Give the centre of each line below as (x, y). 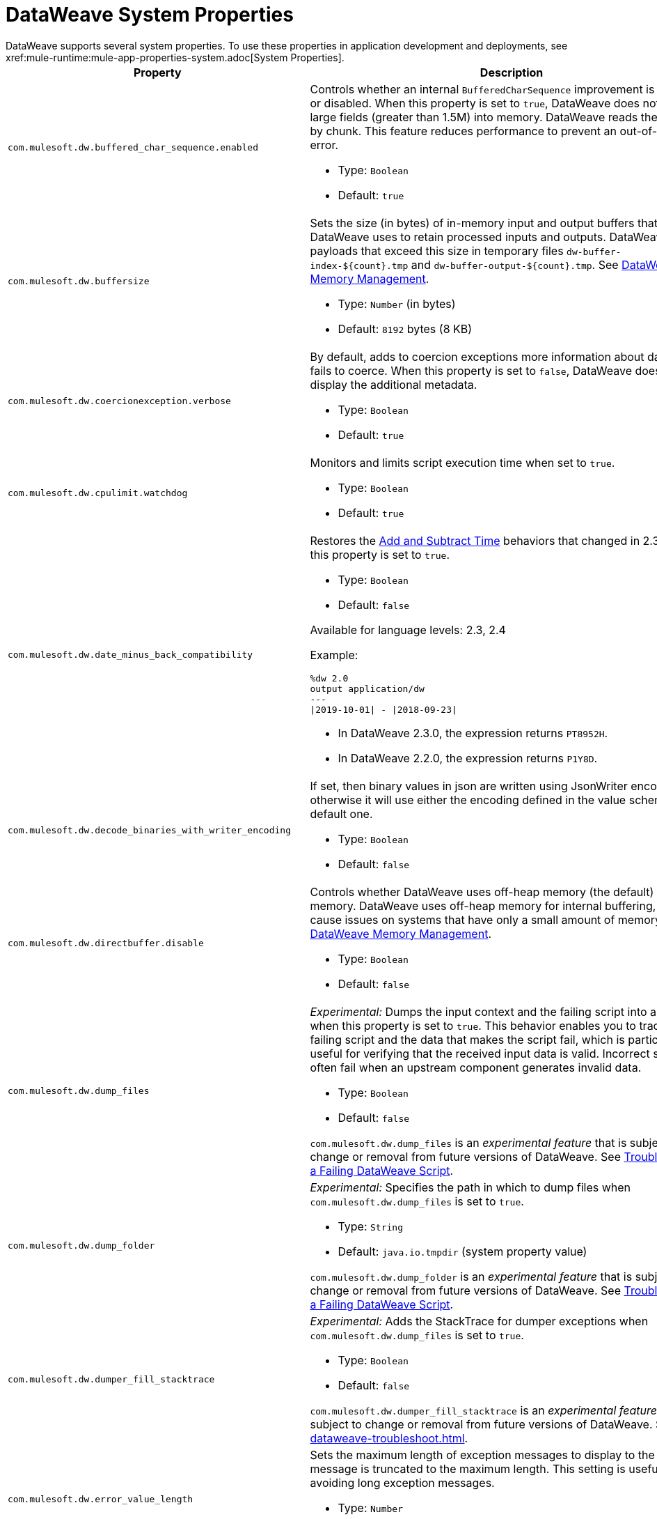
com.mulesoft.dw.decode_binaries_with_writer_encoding (149, 831)
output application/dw (367, 688)
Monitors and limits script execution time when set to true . (462, 462)
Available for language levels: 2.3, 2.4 (408, 630)
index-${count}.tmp (359, 265)
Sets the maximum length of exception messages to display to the (482, 1455)
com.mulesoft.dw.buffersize (79, 282)
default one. (341, 814)
